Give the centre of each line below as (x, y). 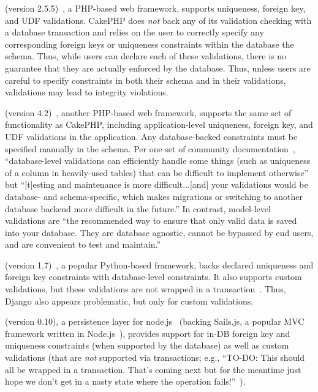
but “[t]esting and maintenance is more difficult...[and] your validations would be (157, 184)
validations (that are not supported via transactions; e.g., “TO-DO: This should (155, 357)
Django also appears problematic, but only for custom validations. (129, 301)
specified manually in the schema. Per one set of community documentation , (150, 148)
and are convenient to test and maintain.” (83, 244)
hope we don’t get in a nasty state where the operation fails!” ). (125, 381)
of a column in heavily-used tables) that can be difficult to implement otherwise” (157, 172)
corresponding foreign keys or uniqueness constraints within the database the (150, 44)
